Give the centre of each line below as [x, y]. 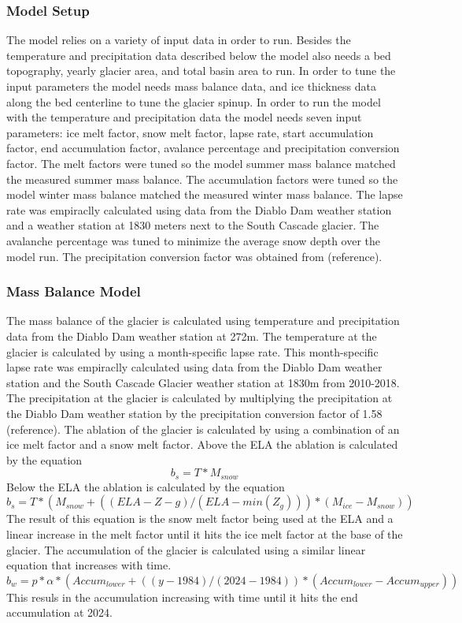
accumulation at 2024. [59, 612]
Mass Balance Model [74, 291]
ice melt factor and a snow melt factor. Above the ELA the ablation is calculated [202, 444]
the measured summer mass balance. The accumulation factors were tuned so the [202, 179]
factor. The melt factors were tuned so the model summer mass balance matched [201, 163]
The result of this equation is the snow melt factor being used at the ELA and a [200, 519]
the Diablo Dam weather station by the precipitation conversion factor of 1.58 [194, 413]
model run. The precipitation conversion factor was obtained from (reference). [194, 256]
